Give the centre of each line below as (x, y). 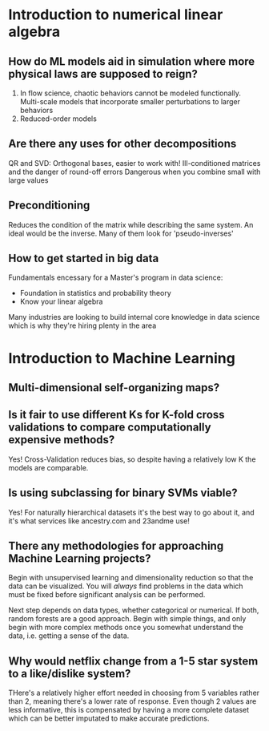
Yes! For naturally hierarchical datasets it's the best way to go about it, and (131, 512)
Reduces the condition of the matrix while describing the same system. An (131, 224)
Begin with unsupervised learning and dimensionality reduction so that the (131, 578)
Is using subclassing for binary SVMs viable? (123, 493)
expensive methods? (62, 440)
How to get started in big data (84, 258)
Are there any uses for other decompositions (122, 144)
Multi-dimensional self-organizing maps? (114, 388)
